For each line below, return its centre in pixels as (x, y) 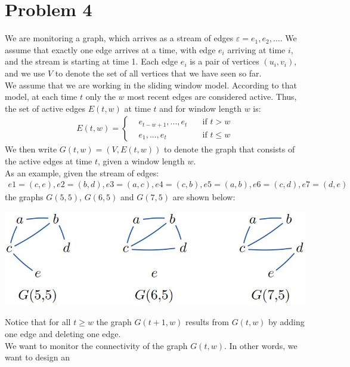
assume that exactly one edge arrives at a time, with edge (110, 49)
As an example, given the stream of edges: (82, 172)
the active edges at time (49, 160)
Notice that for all (38, 322)
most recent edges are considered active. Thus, (212, 97)
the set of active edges (45, 108)
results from (207, 322)
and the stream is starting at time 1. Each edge (92, 61)
